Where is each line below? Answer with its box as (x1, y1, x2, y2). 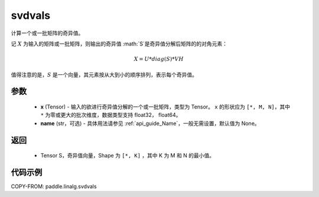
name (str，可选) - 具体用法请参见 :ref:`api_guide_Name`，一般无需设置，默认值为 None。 (40, 120, 260, 127)
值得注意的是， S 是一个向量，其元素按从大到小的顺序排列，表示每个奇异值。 (11, 71, 198, 78)
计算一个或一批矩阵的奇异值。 (11, 29, 84, 37)
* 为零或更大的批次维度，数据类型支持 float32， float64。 (40, 111, 181, 119)
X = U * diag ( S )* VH (134, 56, 184, 63)
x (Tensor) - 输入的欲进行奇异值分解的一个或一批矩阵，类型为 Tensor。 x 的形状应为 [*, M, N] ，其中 (40, 103, 291, 110)
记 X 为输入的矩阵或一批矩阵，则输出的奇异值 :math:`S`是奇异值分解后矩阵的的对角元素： (11, 40, 227, 47)
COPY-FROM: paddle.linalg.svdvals (11, 183, 97, 190)
